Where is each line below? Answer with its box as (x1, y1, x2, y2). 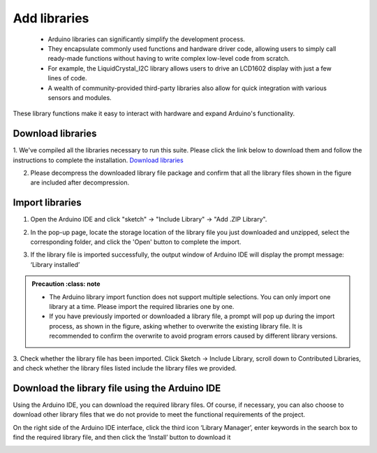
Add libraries (13, 10, 89, 26)
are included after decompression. (30, 178, 129, 187)
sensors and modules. (47, 93, 112, 101)
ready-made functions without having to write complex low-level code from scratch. (47, 55, 290, 63)
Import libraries (13, 196, 82, 209)
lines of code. (47, 74, 87, 82)
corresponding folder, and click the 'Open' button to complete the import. (30, 238, 242, 246)
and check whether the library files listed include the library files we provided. (13, 364, 237, 372)
